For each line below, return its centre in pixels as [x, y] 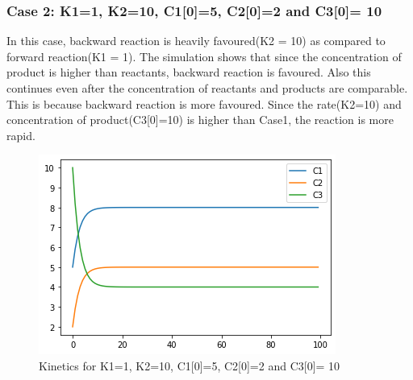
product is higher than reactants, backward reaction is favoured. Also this [189, 72]
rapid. [21, 135]
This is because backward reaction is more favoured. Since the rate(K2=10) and [204, 103]
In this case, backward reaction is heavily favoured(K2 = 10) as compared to [196, 41]
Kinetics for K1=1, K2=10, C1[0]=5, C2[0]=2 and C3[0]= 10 [190, 365]
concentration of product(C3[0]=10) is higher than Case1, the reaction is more [200, 120]
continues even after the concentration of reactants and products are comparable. [207, 88]
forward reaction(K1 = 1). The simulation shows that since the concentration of [204, 56]
